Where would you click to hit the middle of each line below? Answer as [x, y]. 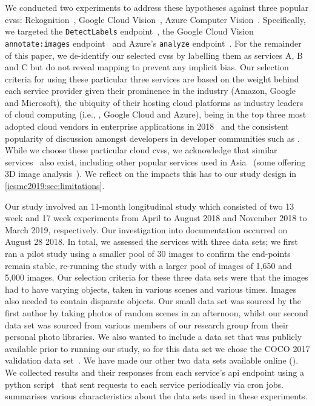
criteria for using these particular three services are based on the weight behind [152, 78]
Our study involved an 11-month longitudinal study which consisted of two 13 [150, 206]
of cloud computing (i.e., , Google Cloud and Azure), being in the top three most [156, 114]
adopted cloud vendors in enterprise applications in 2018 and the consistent [147, 126]
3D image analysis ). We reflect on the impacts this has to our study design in [151, 174]
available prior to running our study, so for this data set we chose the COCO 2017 [157, 348]
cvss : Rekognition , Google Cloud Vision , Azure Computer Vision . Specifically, [155, 19]
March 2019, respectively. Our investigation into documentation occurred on [146, 229]
